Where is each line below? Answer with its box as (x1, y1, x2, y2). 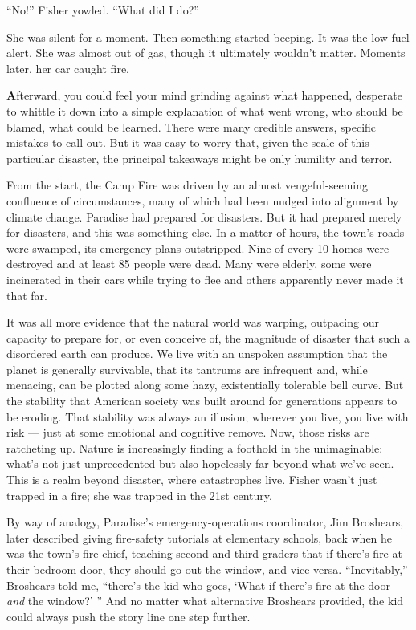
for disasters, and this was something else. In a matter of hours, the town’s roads (6, 224, 405, 241)
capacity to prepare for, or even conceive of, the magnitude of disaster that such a (6, 329, 410, 346)
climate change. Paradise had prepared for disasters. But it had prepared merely (6, 208, 402, 225)
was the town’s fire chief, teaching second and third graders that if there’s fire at (6, 545, 402, 562)
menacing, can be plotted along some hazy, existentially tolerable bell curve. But (6, 376, 404, 393)
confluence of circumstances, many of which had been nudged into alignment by (6, 192, 399, 209)
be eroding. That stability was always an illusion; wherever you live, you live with (6, 408, 409, 425)
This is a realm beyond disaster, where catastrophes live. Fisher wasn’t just (6, 471, 377, 488)
